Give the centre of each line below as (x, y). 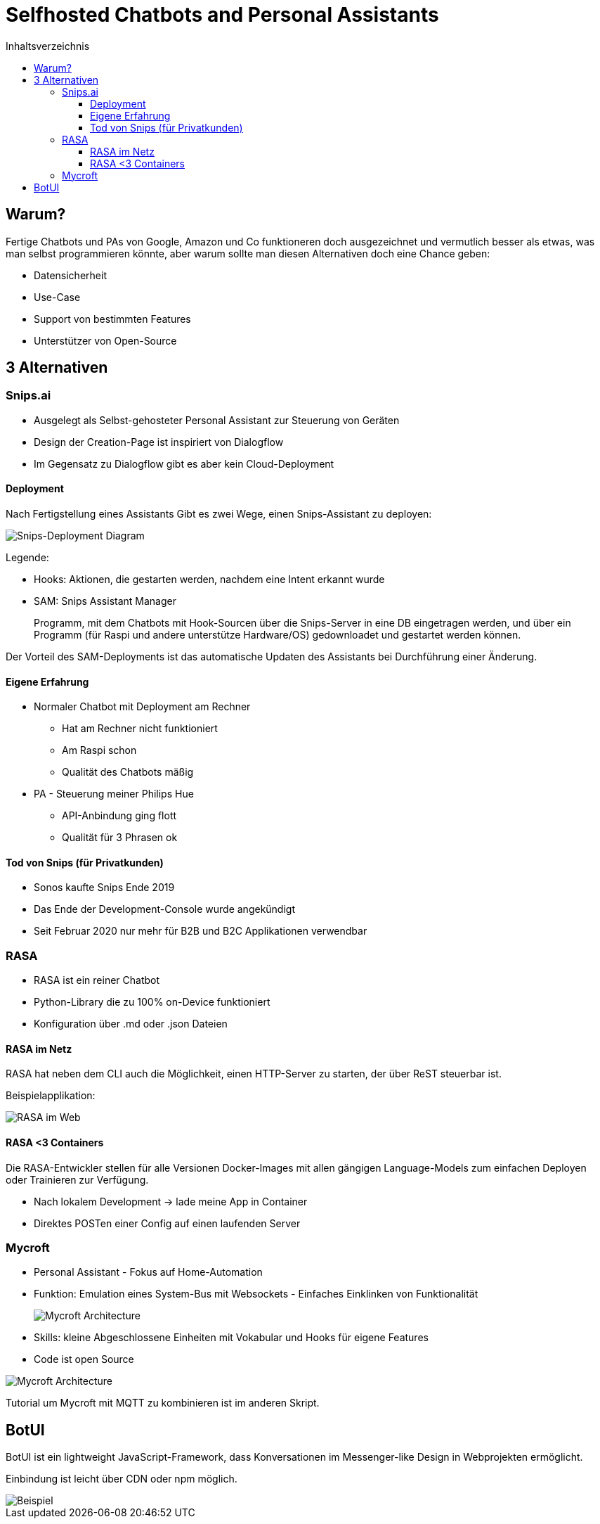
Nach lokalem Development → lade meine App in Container (171, 1201)
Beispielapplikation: (51, 1096)
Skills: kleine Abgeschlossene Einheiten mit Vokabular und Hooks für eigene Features (231, 1338)
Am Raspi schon (99, 750)
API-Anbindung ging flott (119, 816)
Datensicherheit (70, 275)
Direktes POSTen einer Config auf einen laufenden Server (167, 1223)
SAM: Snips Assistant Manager (105, 601)
